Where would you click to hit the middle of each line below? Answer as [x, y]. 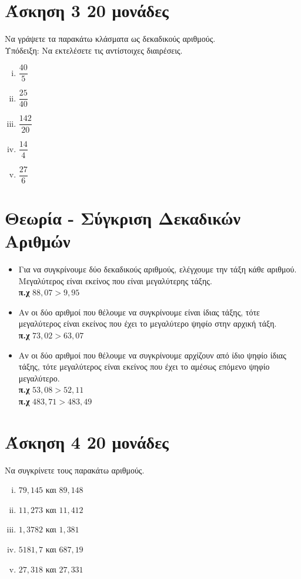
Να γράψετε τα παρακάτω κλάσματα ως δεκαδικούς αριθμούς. [110, 39]
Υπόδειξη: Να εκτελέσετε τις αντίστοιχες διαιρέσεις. [94, 50]
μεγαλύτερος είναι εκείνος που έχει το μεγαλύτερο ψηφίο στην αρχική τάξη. [148, 323]
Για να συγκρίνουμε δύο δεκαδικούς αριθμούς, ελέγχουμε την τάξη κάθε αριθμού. [158, 269]
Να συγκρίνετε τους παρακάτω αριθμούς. [75, 470]
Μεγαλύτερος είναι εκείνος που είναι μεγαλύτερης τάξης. [115, 280]
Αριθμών [38, 241]
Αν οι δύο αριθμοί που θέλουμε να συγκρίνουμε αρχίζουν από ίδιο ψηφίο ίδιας [152, 355]
